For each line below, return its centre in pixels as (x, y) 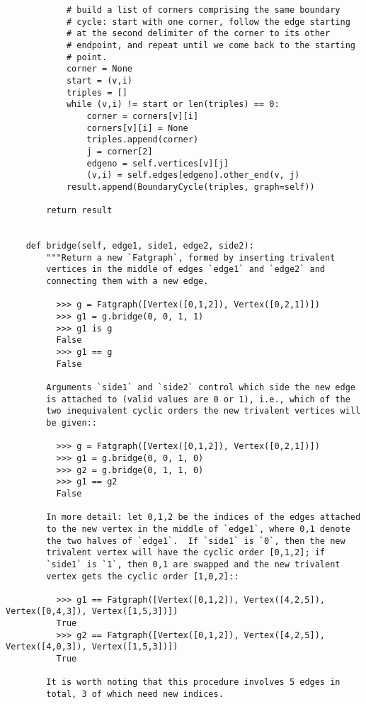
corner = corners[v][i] (143, 116)
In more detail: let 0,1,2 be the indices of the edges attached (204, 517)
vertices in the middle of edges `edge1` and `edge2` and (186, 269)
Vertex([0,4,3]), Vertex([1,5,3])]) (92, 612)
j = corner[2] (120, 151)
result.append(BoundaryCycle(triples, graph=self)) (190, 187)
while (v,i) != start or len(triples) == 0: (173, 104)
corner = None (99, 69)
